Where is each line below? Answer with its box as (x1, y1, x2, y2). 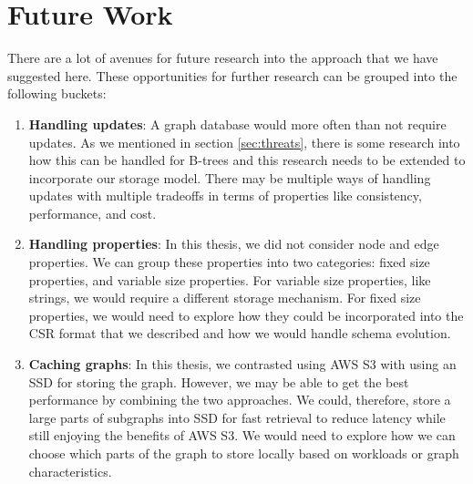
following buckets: (7, 84, 107, 103)
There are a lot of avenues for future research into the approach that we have (7, 48, 438, 67)
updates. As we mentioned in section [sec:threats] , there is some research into (28, 132, 460, 151)
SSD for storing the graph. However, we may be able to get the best (28, 372, 409, 391)
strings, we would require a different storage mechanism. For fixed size (28, 288, 421, 307)
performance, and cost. (28, 203, 157, 222)
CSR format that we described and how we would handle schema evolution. (28, 324, 451, 343)
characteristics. (28, 461, 112, 480)
